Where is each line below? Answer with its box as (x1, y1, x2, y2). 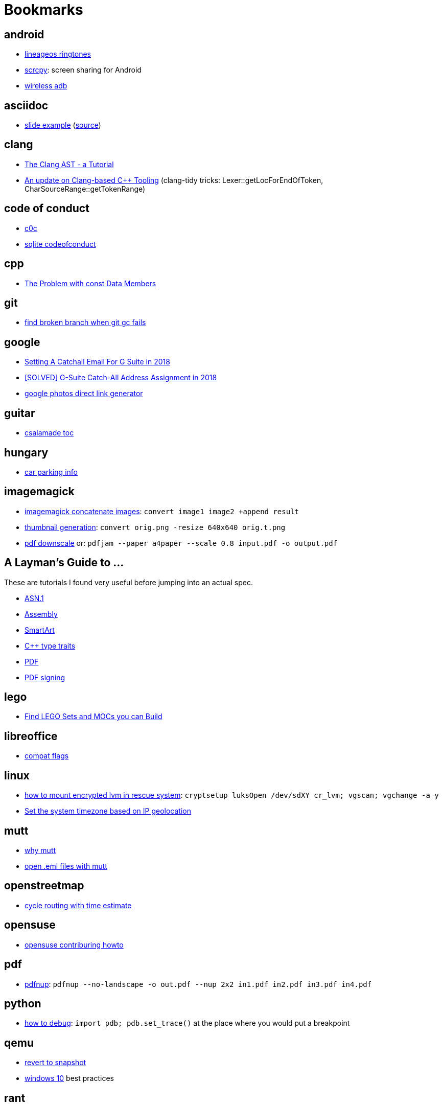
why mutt (25, 845, 56, 855)
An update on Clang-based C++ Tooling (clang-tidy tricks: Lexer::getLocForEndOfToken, (25, 175, 323, 185)
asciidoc (4, 99, 49, 112)
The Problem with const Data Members (25, 279, 156, 288)
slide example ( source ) (25, 121, 101, 130)
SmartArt (25, 625, 55, 634)
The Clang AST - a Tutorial (25, 159, 114, 169)
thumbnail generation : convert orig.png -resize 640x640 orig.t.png (25, 522, 286, 532)
